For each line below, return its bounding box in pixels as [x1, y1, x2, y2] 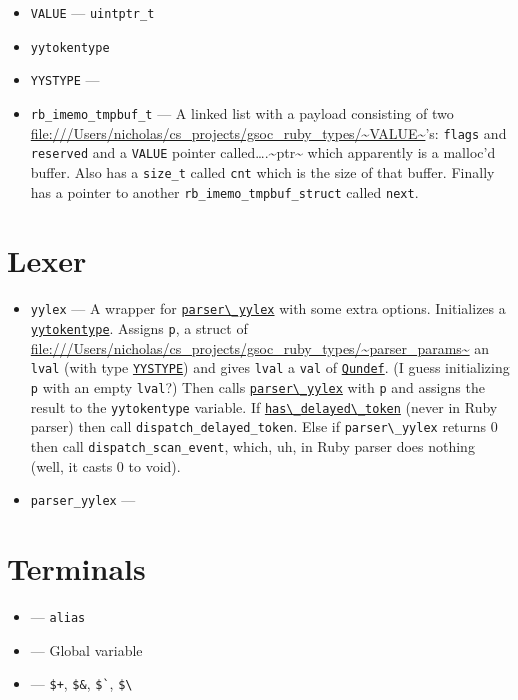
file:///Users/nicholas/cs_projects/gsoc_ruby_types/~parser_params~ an [30, 337, 490, 358]
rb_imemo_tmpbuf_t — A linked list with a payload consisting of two [30, 102, 454, 123]
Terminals [7, 548, 146, 588]
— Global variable [30, 639, 143, 660]
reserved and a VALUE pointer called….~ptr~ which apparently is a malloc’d [30, 142, 496, 163]
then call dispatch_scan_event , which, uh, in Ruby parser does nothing [30, 435, 475, 456]
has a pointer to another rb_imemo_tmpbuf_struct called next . [30, 181, 419, 202]
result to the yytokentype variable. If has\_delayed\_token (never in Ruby [30, 396, 498, 417]
